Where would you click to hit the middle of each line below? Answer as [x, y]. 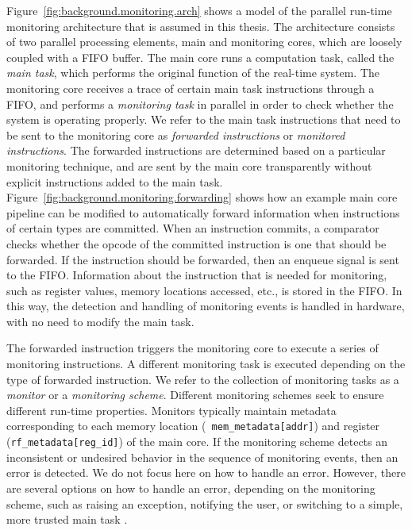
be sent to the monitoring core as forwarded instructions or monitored [176, 134]
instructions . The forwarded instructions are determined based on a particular [196, 150]
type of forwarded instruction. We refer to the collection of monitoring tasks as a [203, 379]
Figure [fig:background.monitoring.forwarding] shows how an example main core [202, 197]
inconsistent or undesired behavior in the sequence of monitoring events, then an [202, 457]
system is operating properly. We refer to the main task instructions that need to [204, 119]
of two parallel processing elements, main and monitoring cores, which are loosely [204, 42]
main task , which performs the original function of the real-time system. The [193, 73]
